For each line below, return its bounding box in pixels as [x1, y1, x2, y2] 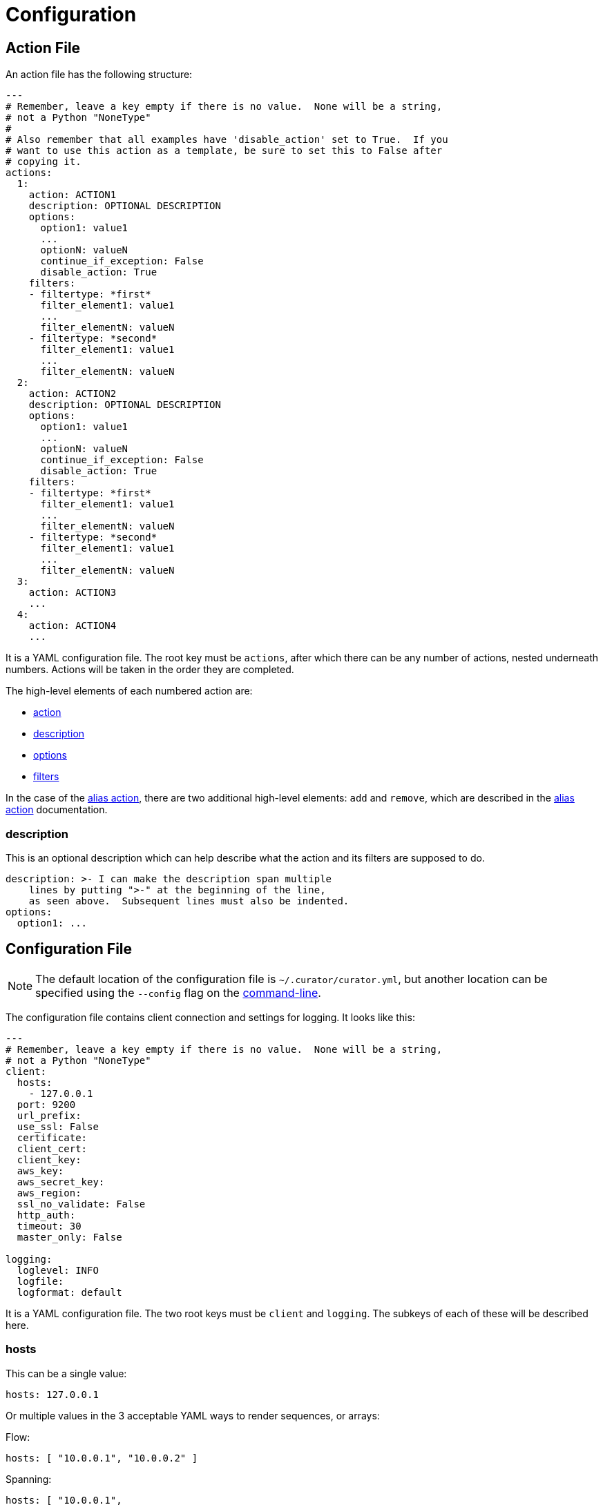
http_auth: [17, 1209, 76, 1221]
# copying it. [6, 156, 82, 168]
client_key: [17, 1154, 82, 1165]
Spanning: [6, 1473, 52, 1485]
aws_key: [17, 1165, 64, 1176]
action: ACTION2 [28, 388, 117, 400]
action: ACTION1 [28, 189, 117, 201]
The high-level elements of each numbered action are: [6, 685, 253, 697]
